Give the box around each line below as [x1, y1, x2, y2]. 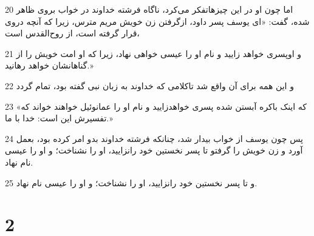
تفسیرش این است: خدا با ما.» [5, 112, 113, 124]
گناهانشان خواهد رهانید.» [5, 59, 94, 72]
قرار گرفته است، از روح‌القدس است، [5, 27, 140, 39]
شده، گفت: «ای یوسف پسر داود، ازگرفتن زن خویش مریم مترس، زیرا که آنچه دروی [5, 15, 310, 27]
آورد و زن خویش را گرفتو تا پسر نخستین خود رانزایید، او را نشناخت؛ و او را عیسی [5, 144, 303, 157]
